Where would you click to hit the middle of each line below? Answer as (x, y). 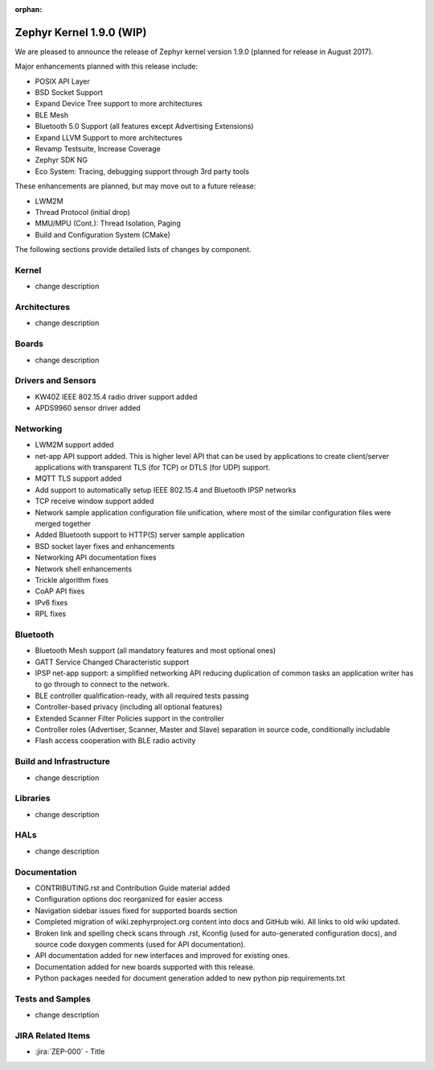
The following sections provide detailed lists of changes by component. (133, 250)
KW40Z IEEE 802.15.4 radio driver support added (116, 397)
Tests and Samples (53, 998)
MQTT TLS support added (78, 478)
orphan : (29, 9)
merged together (63, 523)
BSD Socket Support (69, 93)
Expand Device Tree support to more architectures (119, 104)
